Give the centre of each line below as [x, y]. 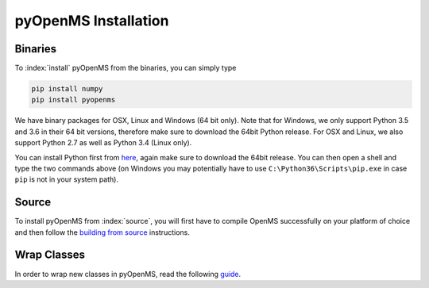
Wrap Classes [50, 255]
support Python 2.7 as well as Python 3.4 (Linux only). [103, 143]
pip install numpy [67, 89]
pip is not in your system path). [67, 179]
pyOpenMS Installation [92, 21]
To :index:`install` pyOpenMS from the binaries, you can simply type [126, 68]
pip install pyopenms [73, 100]
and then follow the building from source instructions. [102, 232]
